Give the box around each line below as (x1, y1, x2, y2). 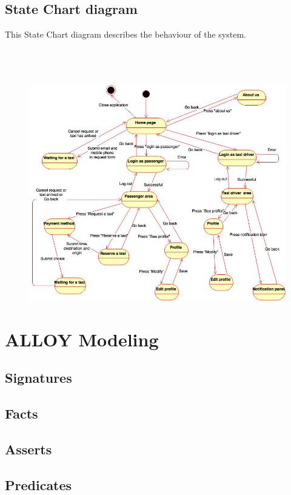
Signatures (5, 368, 72, 387)
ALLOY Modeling (5, 326, 159, 351)
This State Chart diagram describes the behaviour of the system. (5, 28, 246, 41)
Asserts (5, 439, 52, 458)
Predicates (5, 475, 72, 494)
